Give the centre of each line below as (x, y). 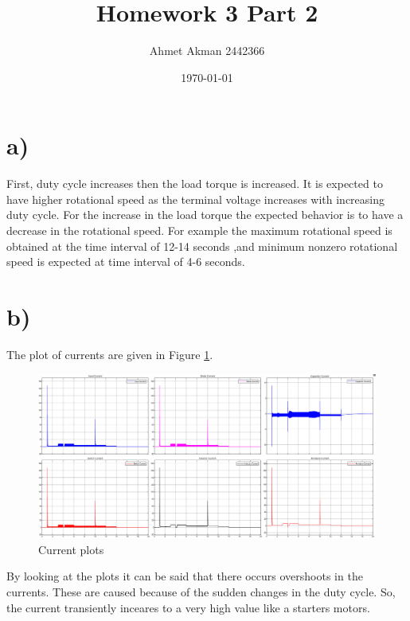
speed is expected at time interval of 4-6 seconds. (126, 262)
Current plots (71, 549)
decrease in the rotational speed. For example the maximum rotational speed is (199, 230)
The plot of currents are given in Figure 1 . (110, 354)
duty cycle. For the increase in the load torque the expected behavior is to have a (205, 215)
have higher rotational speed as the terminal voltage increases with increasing (196, 199)
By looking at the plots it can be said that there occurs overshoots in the (185, 576)
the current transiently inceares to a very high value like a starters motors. (188, 607)
